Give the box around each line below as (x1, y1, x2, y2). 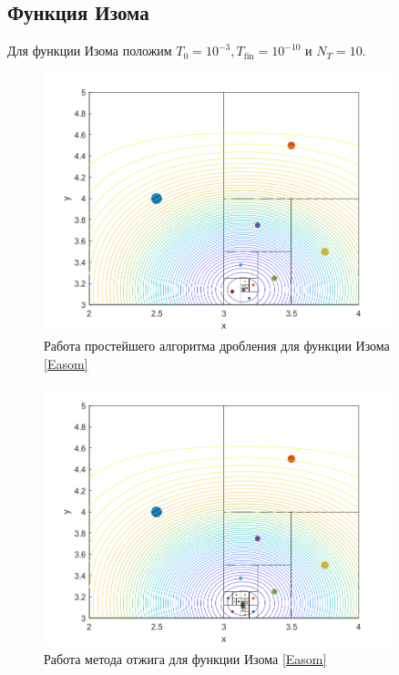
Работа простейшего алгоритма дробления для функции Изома (44, 336, 390, 355)
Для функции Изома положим (7, 41, 172, 60)
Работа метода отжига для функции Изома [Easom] (44, 649, 327, 669)
